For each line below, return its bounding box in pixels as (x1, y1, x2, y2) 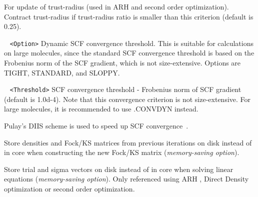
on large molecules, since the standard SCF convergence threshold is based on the (4, 47, 254, 58)
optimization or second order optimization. (4, 183, 135, 194)
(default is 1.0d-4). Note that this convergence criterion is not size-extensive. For (4, 93, 251, 104)
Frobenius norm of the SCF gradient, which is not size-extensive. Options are (4, 57, 241, 68)
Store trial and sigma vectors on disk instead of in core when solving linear (4, 163, 233, 174)
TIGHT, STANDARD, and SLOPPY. (4, 67, 120, 77)
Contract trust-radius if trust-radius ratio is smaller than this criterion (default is (4, 11, 253, 21)
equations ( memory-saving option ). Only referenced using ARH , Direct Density (4, 173, 249, 184)
